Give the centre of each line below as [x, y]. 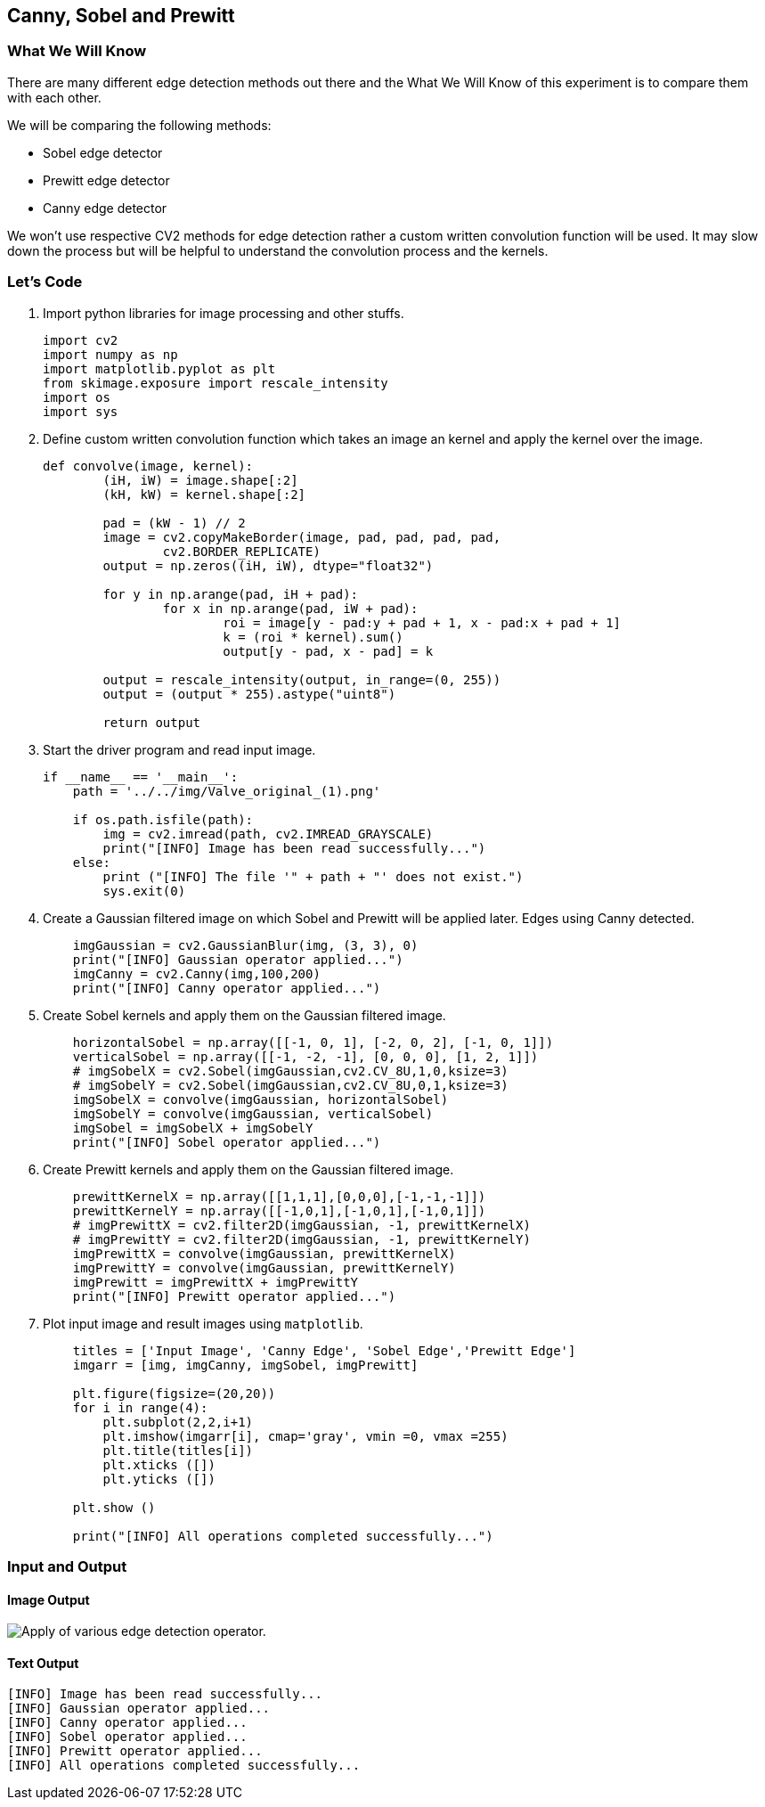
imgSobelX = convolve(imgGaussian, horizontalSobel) [260, 1099]
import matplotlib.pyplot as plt [159, 368]
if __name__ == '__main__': [141, 777]
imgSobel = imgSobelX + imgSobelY [193, 1128]
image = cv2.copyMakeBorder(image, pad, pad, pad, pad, [302, 537]
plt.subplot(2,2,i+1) [178, 1422]
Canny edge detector [105, 208]
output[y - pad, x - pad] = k [328, 651]
